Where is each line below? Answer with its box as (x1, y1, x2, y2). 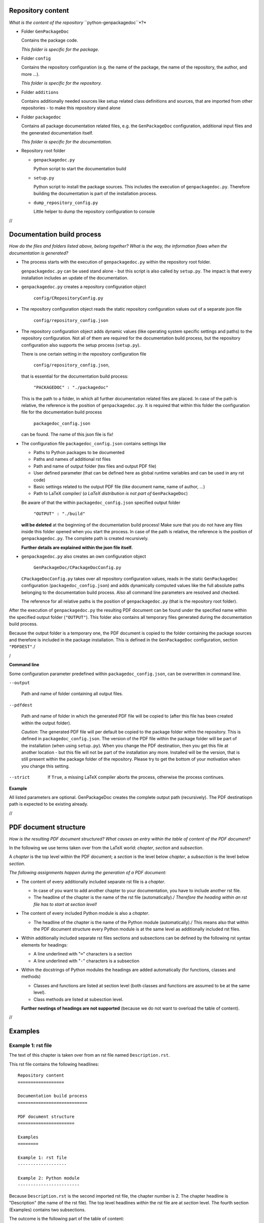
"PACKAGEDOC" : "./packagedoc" (33, 385, 109, 390)
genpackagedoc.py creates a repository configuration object (21, 284, 146, 290)
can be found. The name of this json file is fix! (21, 431, 113, 437)
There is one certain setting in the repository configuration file (21, 351, 147, 357)
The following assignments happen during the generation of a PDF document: (9, 870, 166, 876)
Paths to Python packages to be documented (33, 450, 125, 455)
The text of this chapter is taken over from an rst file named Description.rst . (9, 1052, 170, 1058)
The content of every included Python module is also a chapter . (21, 910, 150, 916)
